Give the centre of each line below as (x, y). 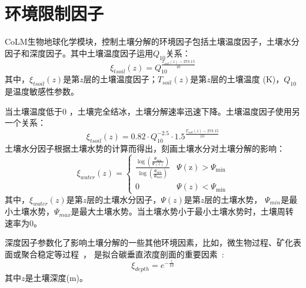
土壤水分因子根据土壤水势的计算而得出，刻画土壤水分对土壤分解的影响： (145, 148)
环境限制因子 (54, 13)
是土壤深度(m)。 (56, 278)
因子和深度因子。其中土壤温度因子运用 (79, 53)
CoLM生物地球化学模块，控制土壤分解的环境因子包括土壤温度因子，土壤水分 (152, 41)
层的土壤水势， (233, 199)
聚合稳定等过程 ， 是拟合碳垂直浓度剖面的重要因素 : (122, 254)
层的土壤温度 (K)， (247, 79)
